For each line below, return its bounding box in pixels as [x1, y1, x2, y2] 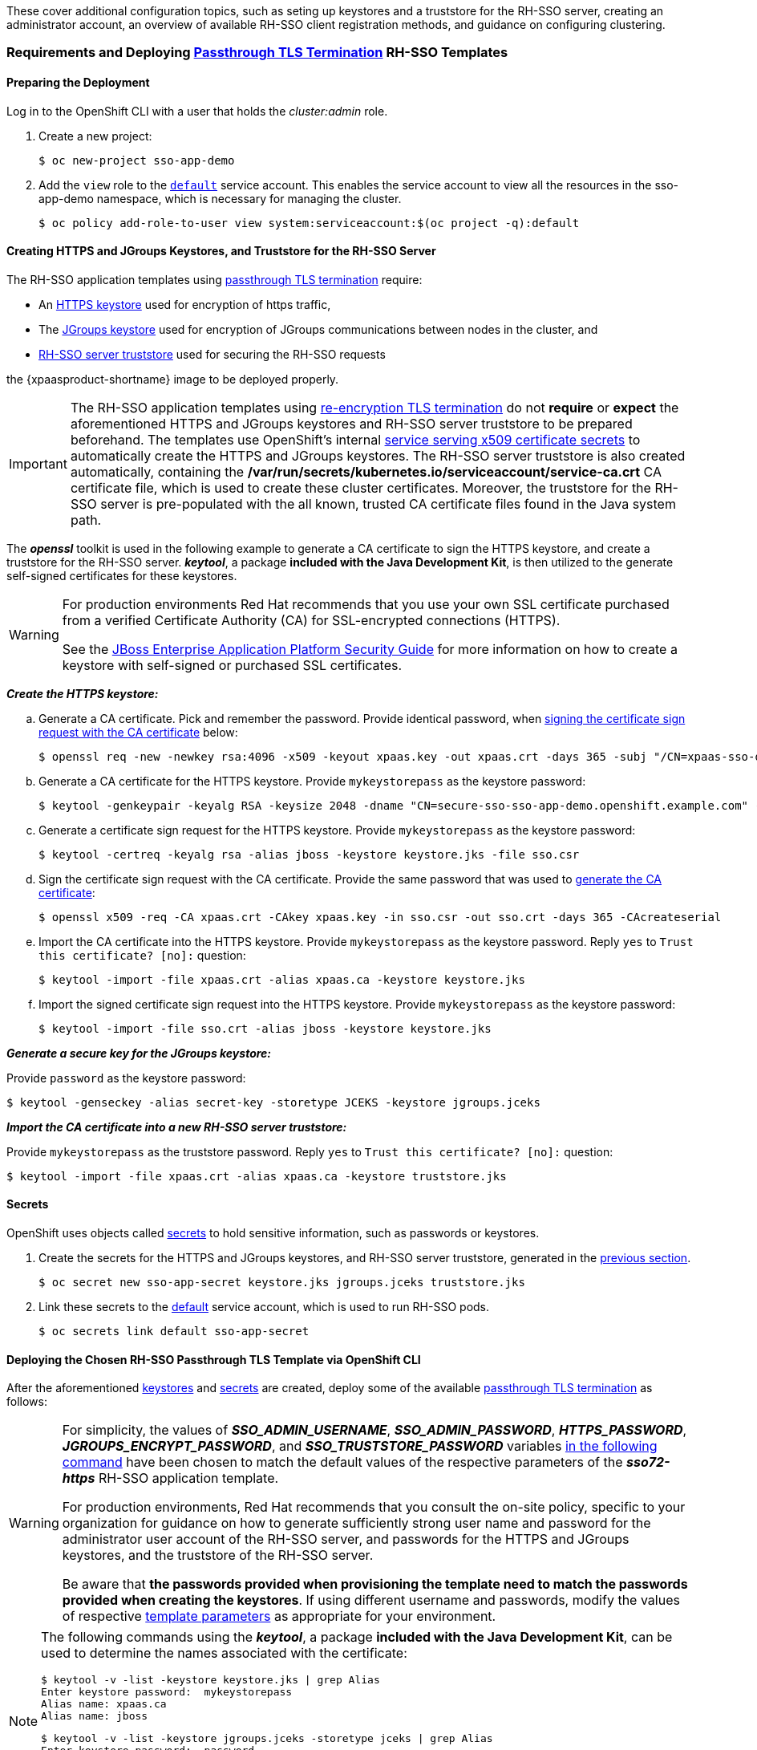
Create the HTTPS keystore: [6, 686, 159, 700]
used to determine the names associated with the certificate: [41, 1645, 407, 1662]
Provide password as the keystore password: [6, 1070, 246, 1085]
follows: [6, 1395, 47, 1409]
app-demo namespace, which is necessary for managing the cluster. [38, 191, 402, 205]
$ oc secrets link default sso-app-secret [38, 1325, 310, 1338]
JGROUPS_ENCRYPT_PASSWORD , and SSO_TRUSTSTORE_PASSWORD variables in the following [62, 1438, 658, 1455]
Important [9, 455, 67, 472]
